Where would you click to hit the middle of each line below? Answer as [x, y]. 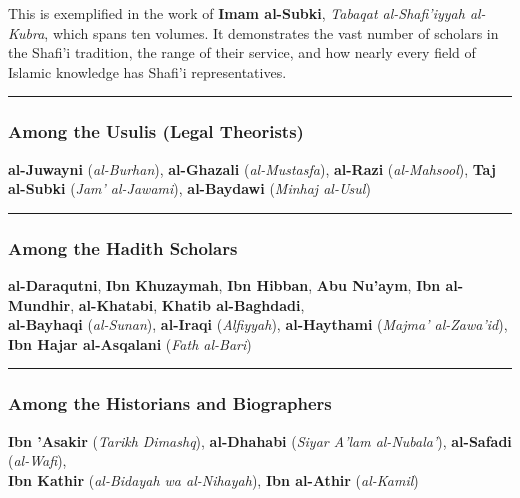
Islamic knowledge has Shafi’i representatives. [147, 71]
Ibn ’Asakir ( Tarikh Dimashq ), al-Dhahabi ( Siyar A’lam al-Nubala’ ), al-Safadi [260, 440]
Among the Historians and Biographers [170, 403]
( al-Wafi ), [37, 460]
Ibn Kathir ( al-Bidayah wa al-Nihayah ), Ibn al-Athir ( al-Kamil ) [213, 479]
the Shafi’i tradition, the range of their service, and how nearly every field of [242, 52]
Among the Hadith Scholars [123, 247]
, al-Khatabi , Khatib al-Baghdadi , [187, 304]
